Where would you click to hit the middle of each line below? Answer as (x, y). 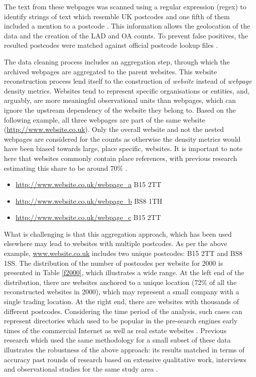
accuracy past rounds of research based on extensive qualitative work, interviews (125, 359)
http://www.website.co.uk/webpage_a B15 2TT (88, 184)
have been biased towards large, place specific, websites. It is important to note (123, 148)
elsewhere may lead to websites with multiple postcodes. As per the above (116, 243)
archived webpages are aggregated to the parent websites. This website (111, 71)
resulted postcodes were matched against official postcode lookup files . (111, 45)
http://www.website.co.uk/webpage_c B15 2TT (88, 217)
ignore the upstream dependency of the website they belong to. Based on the (120, 110)
